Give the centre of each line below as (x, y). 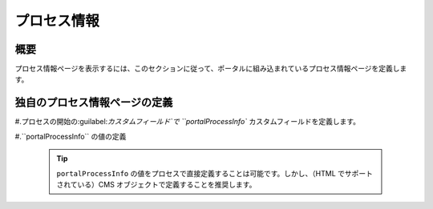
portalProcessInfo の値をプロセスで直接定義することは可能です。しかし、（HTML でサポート (214, 173)
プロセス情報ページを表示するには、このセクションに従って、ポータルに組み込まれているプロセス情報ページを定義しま (211, 69)
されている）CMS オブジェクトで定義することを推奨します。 (156, 184)
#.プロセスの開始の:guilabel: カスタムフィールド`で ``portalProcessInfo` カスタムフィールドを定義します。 (188, 122)
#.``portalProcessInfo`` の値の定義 (71, 136)
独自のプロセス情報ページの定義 (94, 103)
